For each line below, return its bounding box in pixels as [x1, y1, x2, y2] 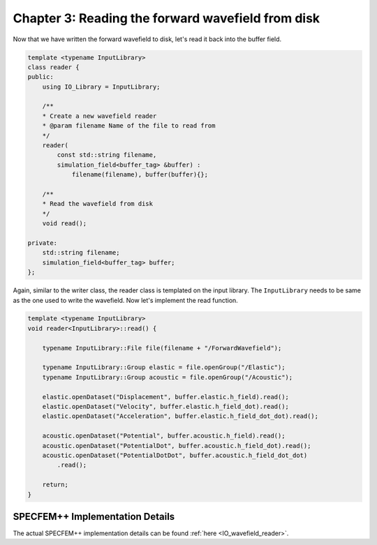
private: [27, 239, 58, 247]
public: [27, 73, 54, 81]
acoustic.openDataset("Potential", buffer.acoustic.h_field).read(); [42, 432, 286, 440]
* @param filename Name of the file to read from [42, 122, 216, 130]
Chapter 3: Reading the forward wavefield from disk [13, 10, 320, 26]
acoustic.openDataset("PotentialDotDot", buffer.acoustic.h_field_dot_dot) [42, 451, 308, 459]
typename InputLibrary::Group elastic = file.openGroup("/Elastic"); [42, 364, 286, 371]
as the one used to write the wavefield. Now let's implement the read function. [13, 296, 239, 304]
